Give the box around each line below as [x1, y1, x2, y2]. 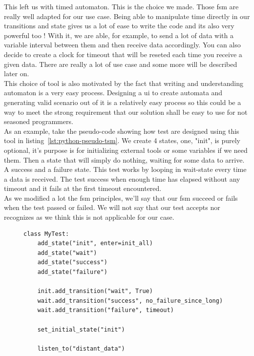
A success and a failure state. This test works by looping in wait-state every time [4, 164, 247, 174]
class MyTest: [23, 230, 69, 237]
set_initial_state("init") [37, 326, 125, 333]
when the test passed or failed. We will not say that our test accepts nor [4, 202, 220, 212]
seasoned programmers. [4, 116, 73, 126]
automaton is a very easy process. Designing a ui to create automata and [4, 87, 223, 98]
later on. [4, 68, 29, 79]
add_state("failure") [37, 269, 107, 276]
